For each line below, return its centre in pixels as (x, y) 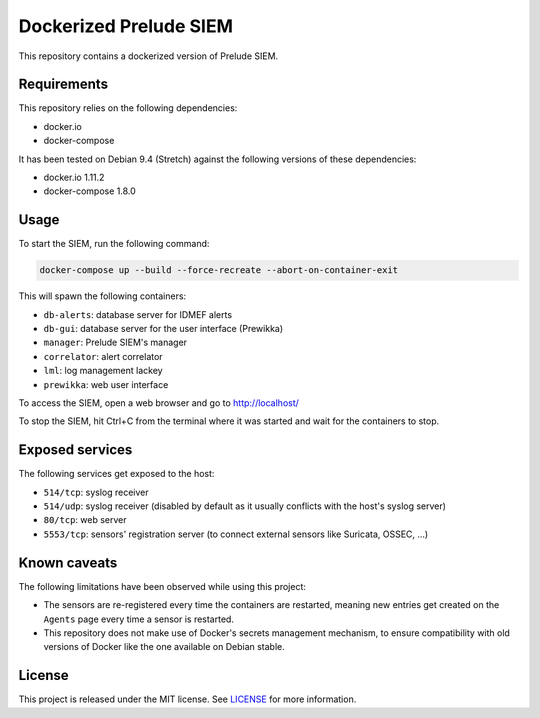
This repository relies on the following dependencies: (128, 108)
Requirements (63, 84)
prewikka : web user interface (106, 384)
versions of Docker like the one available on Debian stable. (164, 647)
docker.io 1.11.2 (74, 177)
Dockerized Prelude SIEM (126, 26)
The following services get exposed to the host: (116, 474)
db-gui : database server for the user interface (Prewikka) (163, 329)
